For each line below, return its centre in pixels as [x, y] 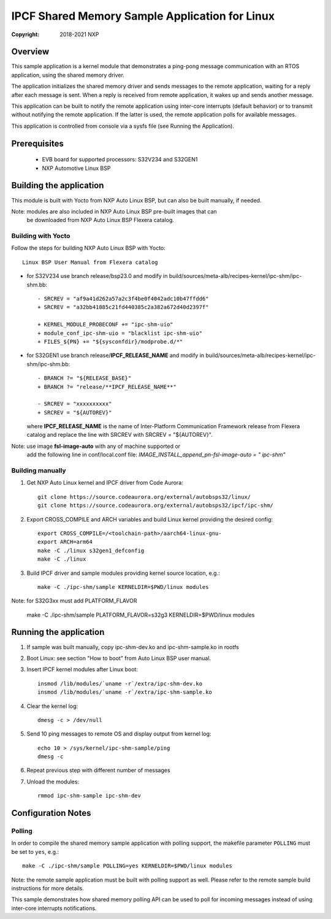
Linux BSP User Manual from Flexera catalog [90, 262]
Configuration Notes [51, 813]
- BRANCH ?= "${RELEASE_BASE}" [85, 378]
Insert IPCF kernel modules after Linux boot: [82, 669]
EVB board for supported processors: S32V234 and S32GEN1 [120, 160]
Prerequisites [37, 143]
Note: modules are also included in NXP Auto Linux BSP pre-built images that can [114, 211]
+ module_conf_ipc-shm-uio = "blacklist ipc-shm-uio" [120, 333]
